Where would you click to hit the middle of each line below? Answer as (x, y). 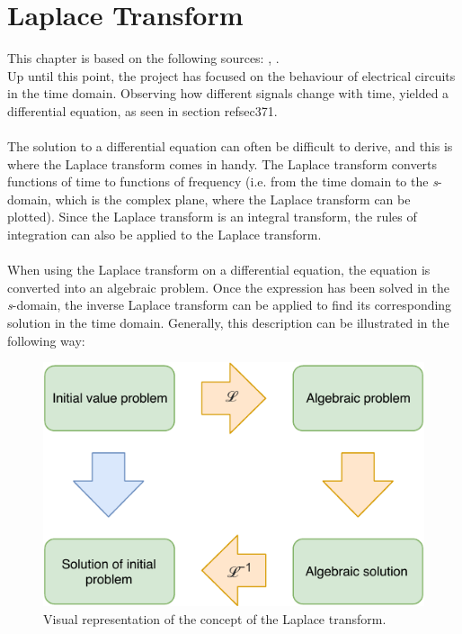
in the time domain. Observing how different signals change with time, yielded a (228, 93)
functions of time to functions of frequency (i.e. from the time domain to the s (222, 181)
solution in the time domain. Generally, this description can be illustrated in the (228, 323)
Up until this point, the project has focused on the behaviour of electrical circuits (231, 75)
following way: (46, 340)
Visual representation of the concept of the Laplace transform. (215, 618)
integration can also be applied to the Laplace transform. (164, 235)
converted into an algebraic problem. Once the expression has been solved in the (228, 287)
